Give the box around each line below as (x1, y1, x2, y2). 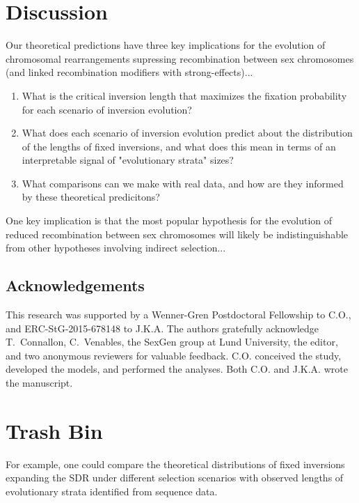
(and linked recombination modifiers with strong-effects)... (6, 65, 253, 79)
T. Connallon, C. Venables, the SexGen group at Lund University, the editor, (6, 334, 338, 349)
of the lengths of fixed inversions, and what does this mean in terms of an (22, 139, 336, 153)
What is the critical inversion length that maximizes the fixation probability (22, 88, 347, 102)
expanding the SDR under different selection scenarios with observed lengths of (6, 470, 344, 485)
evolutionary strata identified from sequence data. (6, 483, 218, 498)
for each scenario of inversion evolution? (22, 102, 192, 116)
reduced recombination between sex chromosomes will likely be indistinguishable (6, 226, 349, 241)
